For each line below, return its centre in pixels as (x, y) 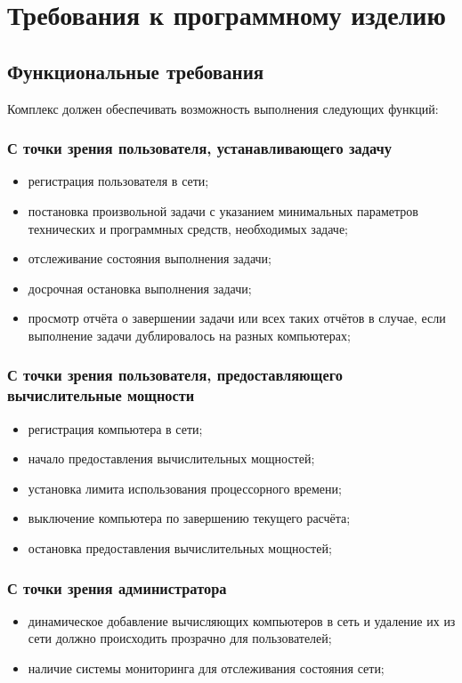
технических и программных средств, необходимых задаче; (188, 228)
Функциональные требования (136, 71)
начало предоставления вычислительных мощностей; (171, 458)
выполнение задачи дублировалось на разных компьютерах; (189, 335)
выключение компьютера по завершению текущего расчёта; (189, 518)
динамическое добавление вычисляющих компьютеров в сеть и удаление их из (242, 620)
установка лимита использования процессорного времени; (185, 488)
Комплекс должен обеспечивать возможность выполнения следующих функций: (223, 108)
